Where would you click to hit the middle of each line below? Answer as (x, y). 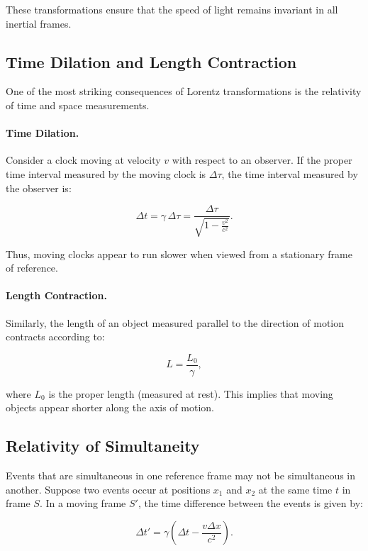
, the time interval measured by (290, 173)
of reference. (32, 268)
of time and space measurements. (78, 105)
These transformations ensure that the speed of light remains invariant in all (172, 9)
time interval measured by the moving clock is (106, 173)
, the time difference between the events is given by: (250, 503)
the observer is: (39, 188)
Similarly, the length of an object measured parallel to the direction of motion (175, 322)
